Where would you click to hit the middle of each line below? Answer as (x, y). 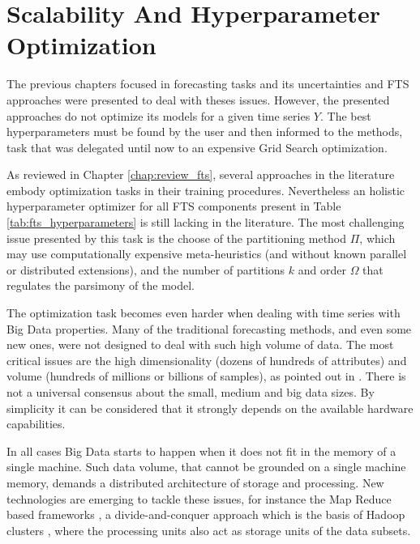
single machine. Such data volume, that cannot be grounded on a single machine (206, 467)
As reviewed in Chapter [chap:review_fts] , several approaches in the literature (201, 174)
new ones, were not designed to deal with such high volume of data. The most (200, 344)
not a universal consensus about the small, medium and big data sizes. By (191, 392)
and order (322, 269)
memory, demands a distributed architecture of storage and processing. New (195, 482)
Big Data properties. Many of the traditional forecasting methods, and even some (209, 328)
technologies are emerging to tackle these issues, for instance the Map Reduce (199, 498)
